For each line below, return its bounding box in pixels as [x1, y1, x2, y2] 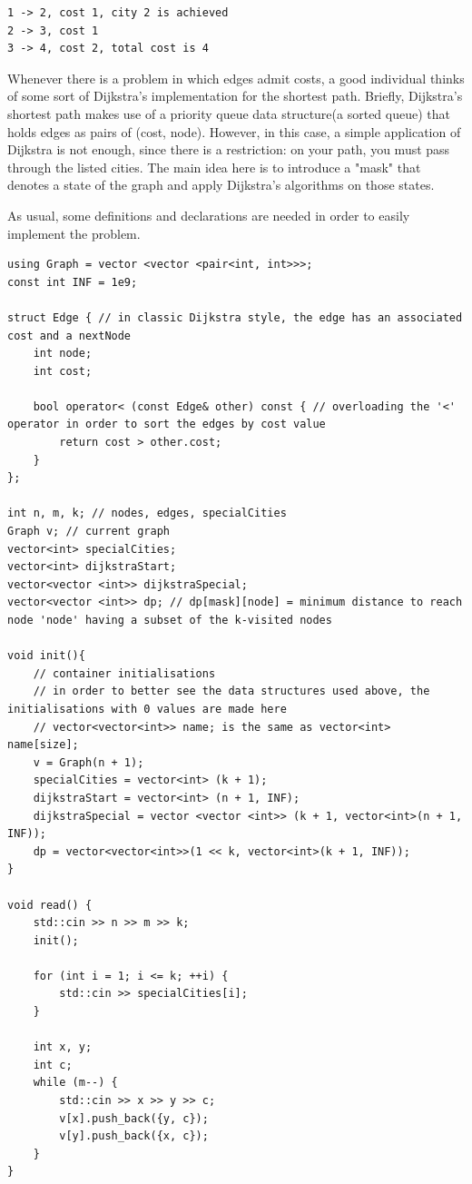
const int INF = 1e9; [7, 275, 138, 289]
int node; [33, 347, 93, 360]
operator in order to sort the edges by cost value [7, 418, 326, 431]
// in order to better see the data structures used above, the [33, 685, 430, 698]
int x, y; [33, 1041, 93, 1054]
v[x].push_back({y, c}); [59, 1111, 209, 1125]
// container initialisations [33, 666, 216, 680]
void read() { [7, 898, 93, 912]
